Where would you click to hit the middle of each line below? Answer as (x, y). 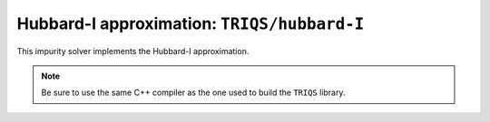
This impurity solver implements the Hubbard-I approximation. (133, 51)
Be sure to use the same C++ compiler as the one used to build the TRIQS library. (193, 93)
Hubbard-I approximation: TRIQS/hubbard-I (191, 23)
